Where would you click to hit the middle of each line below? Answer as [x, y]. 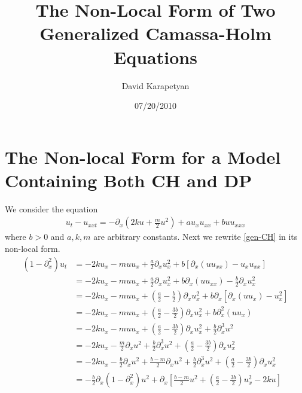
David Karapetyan [155, 85]
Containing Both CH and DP [129, 180]
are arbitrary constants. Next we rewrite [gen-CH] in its [196, 237]
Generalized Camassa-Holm [155, 33]
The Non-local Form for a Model [143, 156]
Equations [155, 57]
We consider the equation [51, 208]
